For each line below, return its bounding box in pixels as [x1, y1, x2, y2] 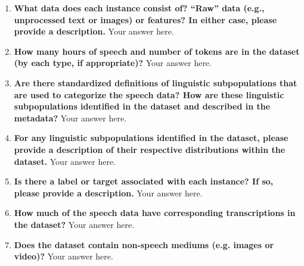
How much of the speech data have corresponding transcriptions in [14, 206, 296, 219]
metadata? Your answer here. [14, 111, 127, 124]
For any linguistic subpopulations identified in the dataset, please [14, 132, 289, 144]
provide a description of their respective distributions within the [14, 143, 286, 155]
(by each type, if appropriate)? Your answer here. [14, 57, 212, 69]
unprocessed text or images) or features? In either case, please [14, 13, 277, 26]
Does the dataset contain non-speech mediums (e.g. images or [14, 238, 274, 251]
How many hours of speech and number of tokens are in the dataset [14, 45, 300, 57]
